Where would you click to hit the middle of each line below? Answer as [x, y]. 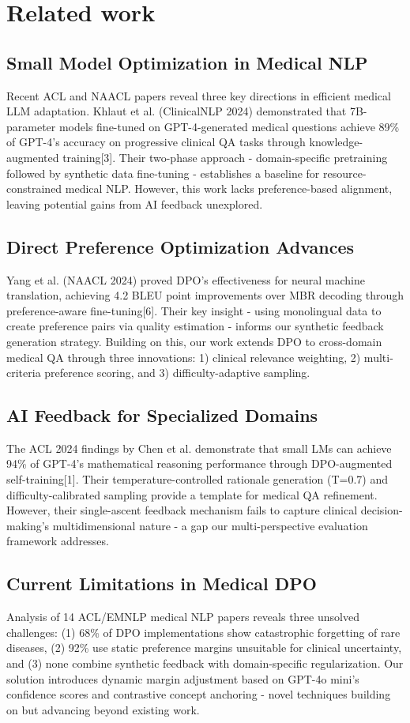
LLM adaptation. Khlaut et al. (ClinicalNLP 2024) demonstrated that [177, 111]
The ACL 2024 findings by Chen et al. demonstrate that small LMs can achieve [199, 448]
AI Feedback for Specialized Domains [162, 415]
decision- [382, 510]
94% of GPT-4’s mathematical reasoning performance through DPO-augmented [199, 463]
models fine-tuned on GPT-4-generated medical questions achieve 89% [229, 126]
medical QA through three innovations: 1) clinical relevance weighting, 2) [184, 357]
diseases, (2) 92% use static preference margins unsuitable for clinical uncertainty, [204, 648]
